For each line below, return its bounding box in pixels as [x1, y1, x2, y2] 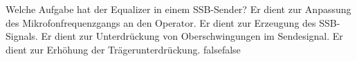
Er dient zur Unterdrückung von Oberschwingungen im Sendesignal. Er [41, 29, 343, 43]
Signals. [6, 29, 38, 43]
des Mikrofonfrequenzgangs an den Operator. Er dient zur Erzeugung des [6, 15, 316, 29]
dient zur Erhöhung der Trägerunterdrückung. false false [6, 42, 241, 56]
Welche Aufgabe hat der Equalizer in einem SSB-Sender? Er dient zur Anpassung [6, 2, 351, 16]
